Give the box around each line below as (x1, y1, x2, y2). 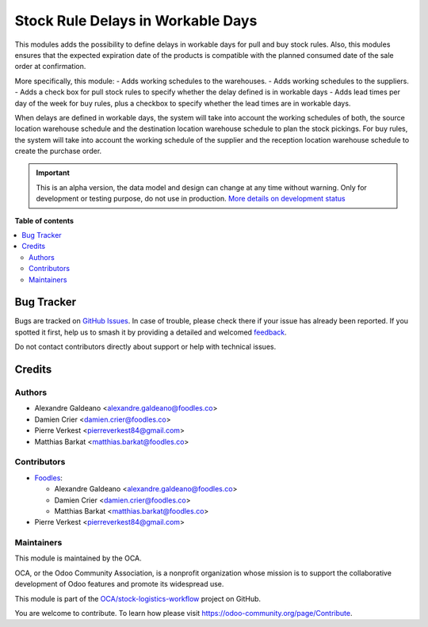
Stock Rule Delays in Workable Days (14, 12, 258, 29)
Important (36, 168, 71, 178)
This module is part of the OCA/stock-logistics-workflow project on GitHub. (14, 594, 262, 603)
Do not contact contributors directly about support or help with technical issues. (14, 342, 277, 352)
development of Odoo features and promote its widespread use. (14, 579, 224, 589)
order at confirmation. (14, 62, 86, 71)
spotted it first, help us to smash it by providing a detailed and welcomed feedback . (14, 327, 287, 337)
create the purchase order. (14, 147, 102, 156)
